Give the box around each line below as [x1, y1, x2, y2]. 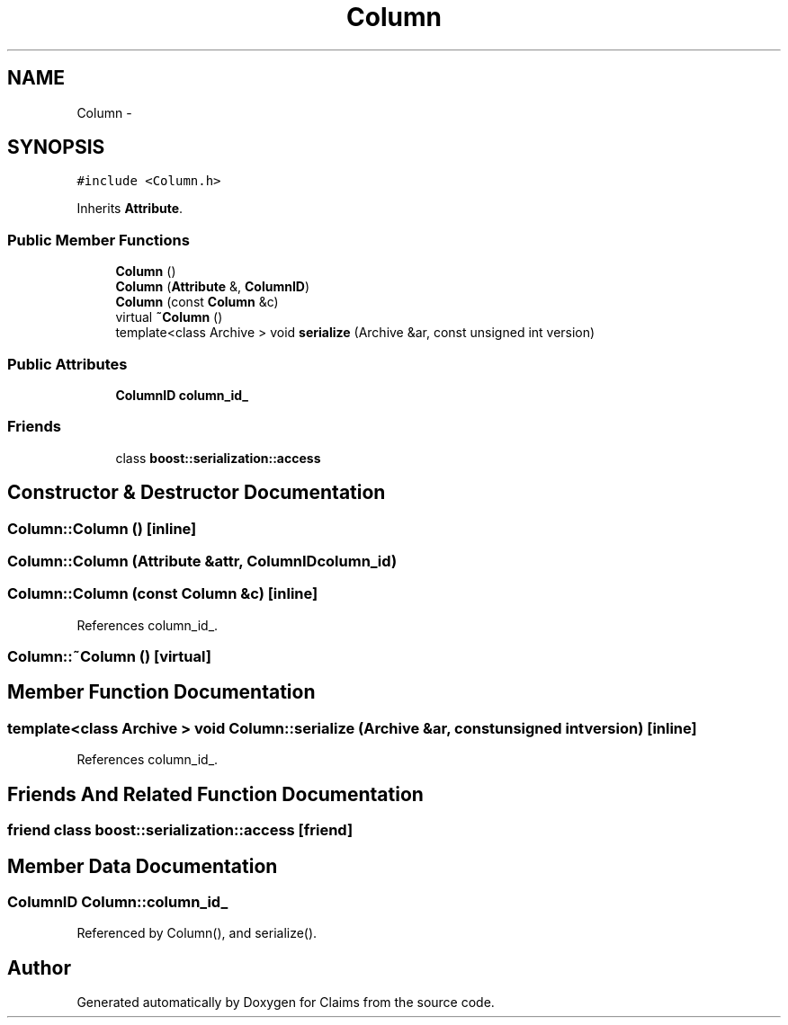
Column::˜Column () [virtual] [7, 647, 211, 666]
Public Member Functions [7, 230, 190, 249]
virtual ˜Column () [115, 309, 223, 325]
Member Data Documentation [7, 854, 278, 878]
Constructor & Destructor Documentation [7, 481, 386, 504]
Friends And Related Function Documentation [7, 782, 424, 806]
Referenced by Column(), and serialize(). [76, 925, 318, 941]
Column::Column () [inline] [7, 519, 197, 538]
